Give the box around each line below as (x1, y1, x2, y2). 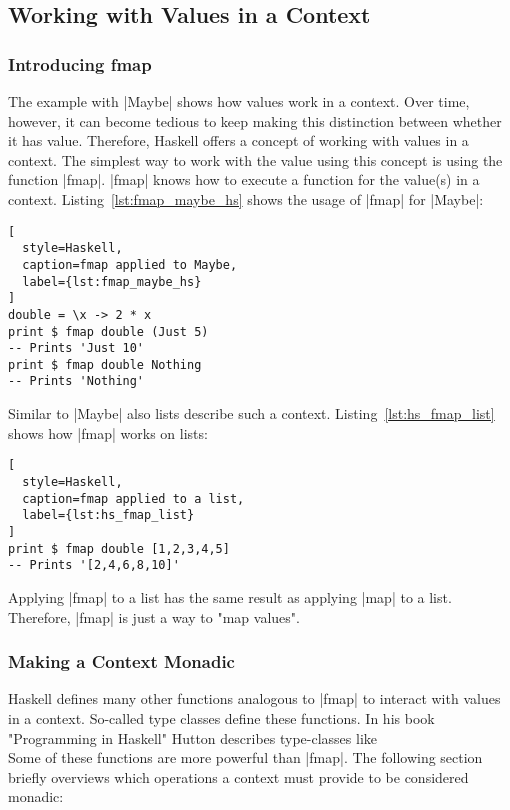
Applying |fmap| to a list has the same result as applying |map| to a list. (8, 586, 452, 607)
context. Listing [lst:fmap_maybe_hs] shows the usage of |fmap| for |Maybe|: (8, 188, 484, 209)
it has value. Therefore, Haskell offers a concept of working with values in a (8, 130, 469, 151)
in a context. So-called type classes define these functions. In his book (8, 707, 435, 728)
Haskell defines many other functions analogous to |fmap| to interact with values (8, 688, 501, 709)
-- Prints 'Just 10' (8, 341, 145, 356)
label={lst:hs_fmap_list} (22, 508, 195, 523)
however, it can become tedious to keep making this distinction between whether (8, 110, 502, 131)
